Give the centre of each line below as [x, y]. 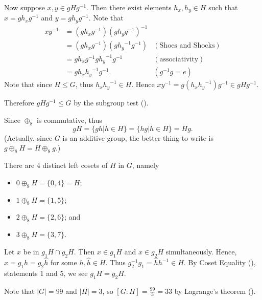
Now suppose [25, 7]
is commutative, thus [69, 120]
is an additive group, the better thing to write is [138, 137]
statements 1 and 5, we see [46, 273]
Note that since [28, 84]
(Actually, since [28, 137]
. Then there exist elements [129, 7]
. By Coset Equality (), [220, 262]
